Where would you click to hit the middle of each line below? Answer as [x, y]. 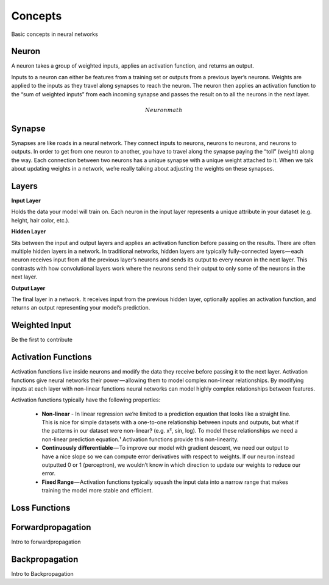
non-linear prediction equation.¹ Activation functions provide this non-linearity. [140, 439]
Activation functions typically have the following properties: [86, 400]
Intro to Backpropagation [43, 574]
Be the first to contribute [42, 340]
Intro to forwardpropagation [46, 542]
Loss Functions [41, 508]
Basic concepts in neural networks [55, 34]
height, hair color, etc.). [41, 220]
